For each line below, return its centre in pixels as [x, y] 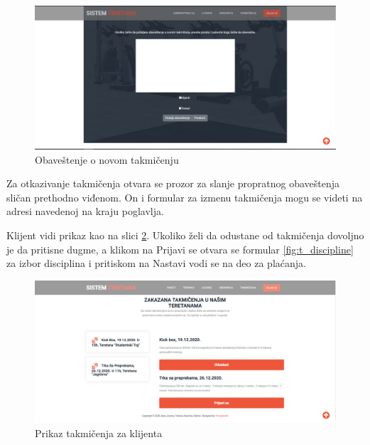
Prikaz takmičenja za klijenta [99, 433]
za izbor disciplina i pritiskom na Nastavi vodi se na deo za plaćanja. [156, 263]
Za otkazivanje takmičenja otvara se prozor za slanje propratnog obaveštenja [173, 183]
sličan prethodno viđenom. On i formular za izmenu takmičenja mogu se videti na [185, 197]
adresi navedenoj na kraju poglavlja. [85, 211]
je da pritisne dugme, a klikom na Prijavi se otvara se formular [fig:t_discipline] [180, 249]
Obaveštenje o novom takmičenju [107, 159]
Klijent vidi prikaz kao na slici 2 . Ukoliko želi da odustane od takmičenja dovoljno [185, 235]
